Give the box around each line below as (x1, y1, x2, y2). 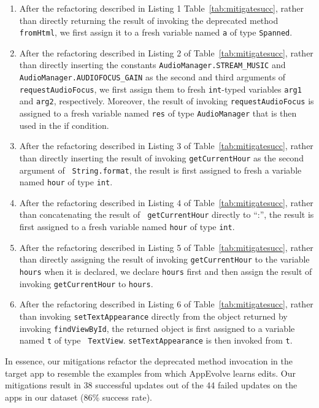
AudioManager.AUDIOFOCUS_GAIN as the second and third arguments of (19, 71, 286, 83)
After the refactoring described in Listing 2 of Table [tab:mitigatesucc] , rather (19, 46, 313, 59)
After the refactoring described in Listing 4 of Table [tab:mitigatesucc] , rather (19, 196, 313, 209)
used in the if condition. (19, 118, 109, 131)
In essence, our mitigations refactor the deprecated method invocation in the (5, 354, 293, 367)
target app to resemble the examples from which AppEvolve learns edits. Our (5, 366, 296, 379)
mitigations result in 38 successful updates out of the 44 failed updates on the (5, 379, 298, 391)
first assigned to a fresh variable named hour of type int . (19, 220, 235, 233)
